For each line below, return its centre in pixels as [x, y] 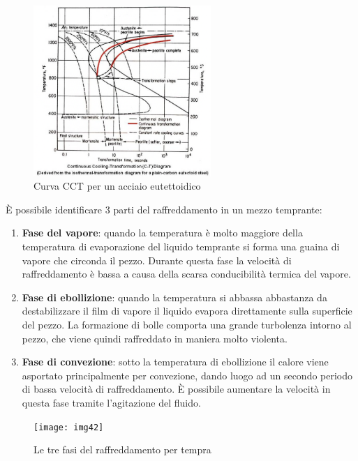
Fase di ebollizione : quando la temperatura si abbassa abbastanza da [174, 297]
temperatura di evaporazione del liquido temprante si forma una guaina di [181, 247]
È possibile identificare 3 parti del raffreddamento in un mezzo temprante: [164, 209]
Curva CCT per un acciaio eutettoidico [117, 186]
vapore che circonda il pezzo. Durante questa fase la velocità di [157, 260]
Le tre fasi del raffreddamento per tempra [122, 449]
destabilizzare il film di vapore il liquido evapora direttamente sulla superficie [187, 311]
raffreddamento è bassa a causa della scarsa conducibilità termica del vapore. [186, 274]
